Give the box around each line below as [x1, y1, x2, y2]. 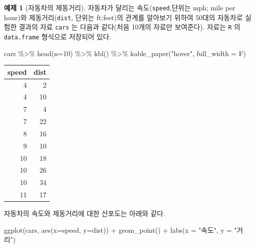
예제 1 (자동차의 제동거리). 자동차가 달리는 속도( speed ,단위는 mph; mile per [4, 2, 235, 12]
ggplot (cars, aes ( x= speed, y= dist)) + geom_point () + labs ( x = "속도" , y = [4, 224, 232, 235]
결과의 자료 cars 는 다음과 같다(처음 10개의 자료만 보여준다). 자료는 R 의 [19, 22, 241, 32]
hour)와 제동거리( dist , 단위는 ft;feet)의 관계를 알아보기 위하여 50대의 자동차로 [4, 12, 243, 22]
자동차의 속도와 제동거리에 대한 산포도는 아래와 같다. [4, 208, 166, 218]
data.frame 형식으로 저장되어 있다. [4, 31, 112, 41]
